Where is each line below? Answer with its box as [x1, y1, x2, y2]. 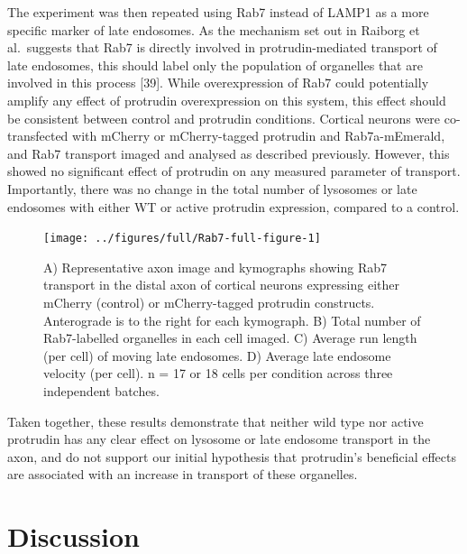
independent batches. [43, 381, 160, 400]
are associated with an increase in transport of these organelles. [7, 465, 358, 484]
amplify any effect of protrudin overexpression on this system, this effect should [7, 90, 446, 109]
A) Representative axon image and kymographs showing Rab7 [43, 257, 388, 276]
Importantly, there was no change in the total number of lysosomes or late [7, 179, 417, 198]
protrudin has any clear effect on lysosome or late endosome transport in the [7, 429, 431, 448]
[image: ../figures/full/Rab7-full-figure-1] [43, 232, 321, 245]
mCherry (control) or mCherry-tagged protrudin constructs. [43, 292, 375, 311]
